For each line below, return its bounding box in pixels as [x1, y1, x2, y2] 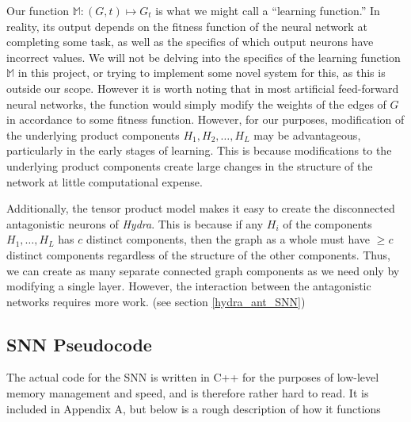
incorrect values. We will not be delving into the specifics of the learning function [6, 48, 401, 65]
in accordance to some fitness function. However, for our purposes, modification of [6, 111, 405, 128]
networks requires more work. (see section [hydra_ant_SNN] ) [6, 293, 306, 309]
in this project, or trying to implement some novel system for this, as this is [17, 64, 386, 81]
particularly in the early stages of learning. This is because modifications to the [6, 142, 392, 159]
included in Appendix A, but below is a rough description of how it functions [6, 400, 381, 416]
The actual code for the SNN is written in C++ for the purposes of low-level [6, 369, 379, 386]
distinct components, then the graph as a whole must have [86, 231, 371, 247]
